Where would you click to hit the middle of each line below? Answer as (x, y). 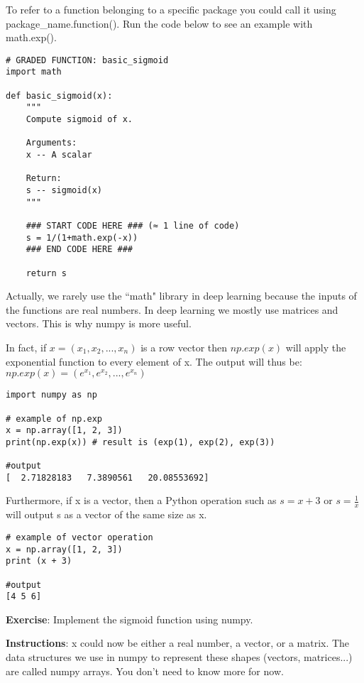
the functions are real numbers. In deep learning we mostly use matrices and (172, 309)
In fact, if (26, 348)
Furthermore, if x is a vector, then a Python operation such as (141, 500)
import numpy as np (51, 395)
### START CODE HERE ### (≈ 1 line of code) (133, 225)
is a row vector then (184, 348)
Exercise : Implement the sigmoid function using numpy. (129, 619)
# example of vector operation (79, 537)
